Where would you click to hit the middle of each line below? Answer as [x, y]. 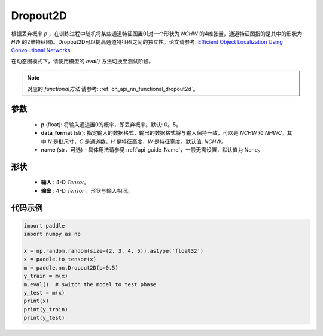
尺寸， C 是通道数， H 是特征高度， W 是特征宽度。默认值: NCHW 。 [145, 141]
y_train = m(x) [46, 276]
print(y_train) [46, 309]
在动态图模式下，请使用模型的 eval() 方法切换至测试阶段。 [83, 61]
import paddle [44, 225]
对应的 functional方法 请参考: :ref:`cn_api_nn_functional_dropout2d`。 [113, 89]
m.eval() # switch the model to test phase [90, 284]
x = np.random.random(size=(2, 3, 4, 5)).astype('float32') [114, 251]
